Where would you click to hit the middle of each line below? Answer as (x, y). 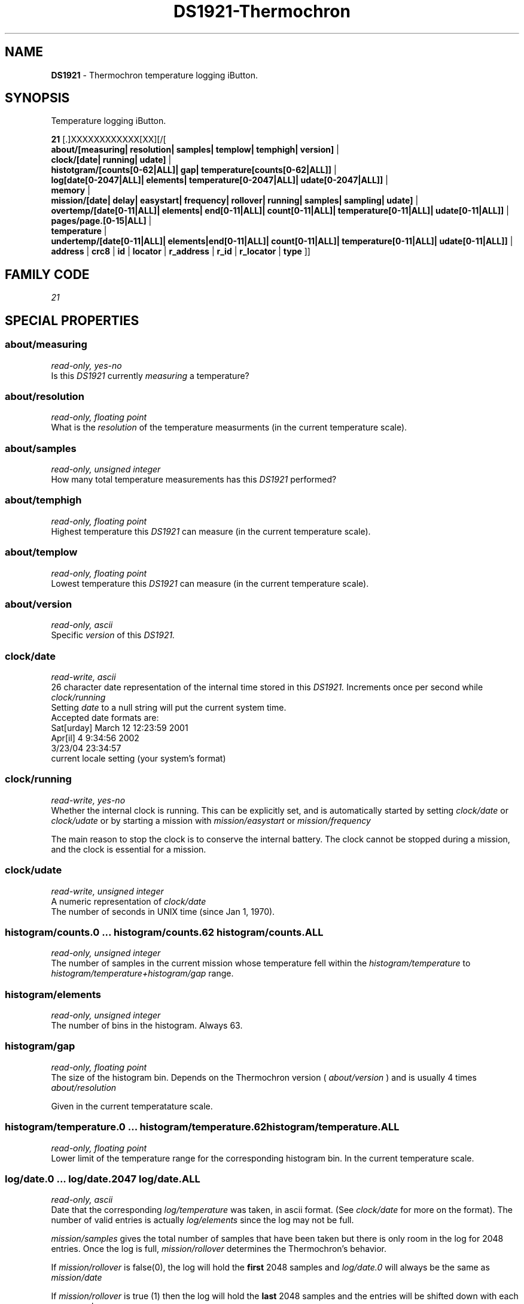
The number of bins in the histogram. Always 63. (147, 1025)
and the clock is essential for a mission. (129, 849)
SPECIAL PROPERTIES (72, 320)
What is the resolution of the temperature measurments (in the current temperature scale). (229, 427)
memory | (71, 190)
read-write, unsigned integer (107, 891)
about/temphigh (43, 500)
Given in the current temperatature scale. (132, 1106)
